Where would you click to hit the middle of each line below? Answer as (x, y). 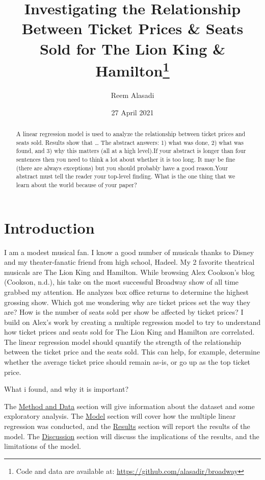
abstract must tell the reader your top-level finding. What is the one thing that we (126, 176)
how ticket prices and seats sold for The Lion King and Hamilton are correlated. (129, 332)
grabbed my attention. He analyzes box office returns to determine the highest (126, 292)
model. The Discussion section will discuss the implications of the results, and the (132, 436)
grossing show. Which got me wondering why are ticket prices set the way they (127, 302)
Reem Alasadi (132, 95)
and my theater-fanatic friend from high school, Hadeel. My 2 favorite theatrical (129, 262)
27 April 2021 (132, 112)
